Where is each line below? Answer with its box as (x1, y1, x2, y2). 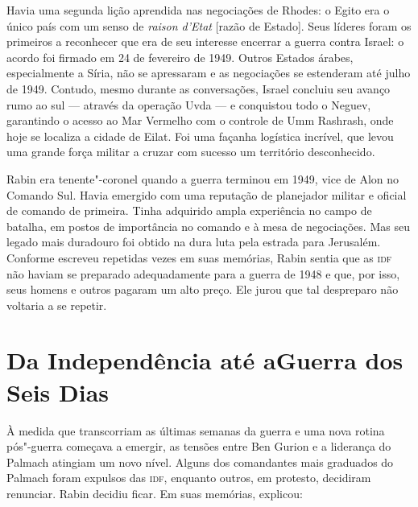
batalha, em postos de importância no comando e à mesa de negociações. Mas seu (6, 217, 410, 234)
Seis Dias (6, 375, 110, 408)
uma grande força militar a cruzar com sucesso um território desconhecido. (6, 143, 375, 160)
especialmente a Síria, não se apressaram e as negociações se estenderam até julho (6, 64, 411, 81)
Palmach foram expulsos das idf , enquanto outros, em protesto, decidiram (6, 469, 371, 486)
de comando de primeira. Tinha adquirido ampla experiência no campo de (6, 202, 372, 219)
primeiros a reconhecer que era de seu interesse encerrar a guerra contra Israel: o (6, 33, 404, 50)
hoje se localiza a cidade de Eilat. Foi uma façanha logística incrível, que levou (6, 127, 394, 144)
